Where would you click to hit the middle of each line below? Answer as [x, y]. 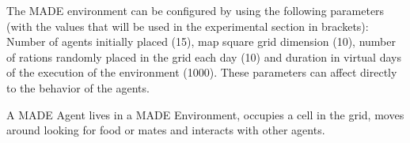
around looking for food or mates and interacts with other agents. [166, 130]
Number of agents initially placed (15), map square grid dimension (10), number [201, 41]
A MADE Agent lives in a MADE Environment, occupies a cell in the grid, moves [205, 114]
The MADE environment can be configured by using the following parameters [196, 10]
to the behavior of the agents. [78, 87]
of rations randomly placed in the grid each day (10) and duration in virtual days [204, 56]
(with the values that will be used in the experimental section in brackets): [188, 26]
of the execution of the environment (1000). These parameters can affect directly [202, 72]
